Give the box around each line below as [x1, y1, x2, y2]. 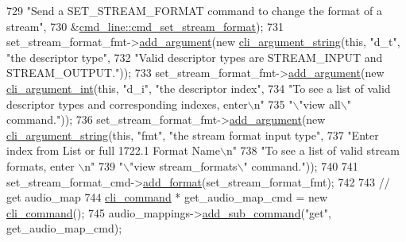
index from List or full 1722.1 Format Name [6, 142, 220, 159]
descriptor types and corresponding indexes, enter [6, 95, 248, 112]
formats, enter [6, 157, 75, 174]
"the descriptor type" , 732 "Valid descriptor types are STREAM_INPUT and [6, 48, 383, 65]
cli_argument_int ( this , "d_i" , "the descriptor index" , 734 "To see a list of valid [6, 79, 391, 96]
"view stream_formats [129, 157, 238, 174]
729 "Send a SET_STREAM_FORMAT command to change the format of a [6, 2, 382, 18]
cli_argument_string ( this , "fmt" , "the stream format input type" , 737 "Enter [6, 126, 379, 143]
